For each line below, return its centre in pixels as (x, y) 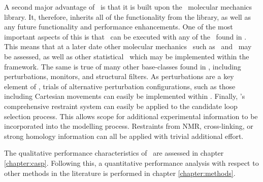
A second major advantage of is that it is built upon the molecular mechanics (128, 7)
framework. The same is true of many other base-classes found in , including (123, 66)
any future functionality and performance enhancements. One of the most (119, 27)
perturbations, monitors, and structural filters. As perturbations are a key (119, 76)
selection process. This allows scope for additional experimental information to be (131, 116)
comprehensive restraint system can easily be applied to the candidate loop (121, 106)
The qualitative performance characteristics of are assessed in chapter (114, 153)
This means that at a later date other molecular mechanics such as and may (128, 46)
